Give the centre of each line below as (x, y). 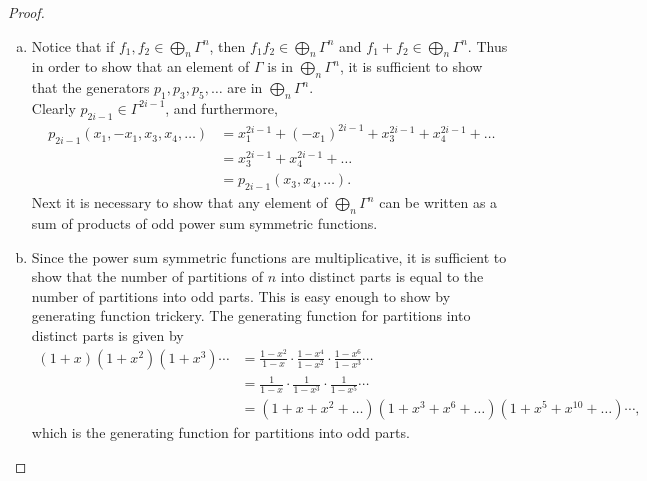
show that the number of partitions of (147, 276)
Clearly (53, 107)
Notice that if (73, 45)
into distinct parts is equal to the (382, 276)
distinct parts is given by (107, 334)
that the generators (90, 87)
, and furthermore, (221, 107)
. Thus (487, 45)
